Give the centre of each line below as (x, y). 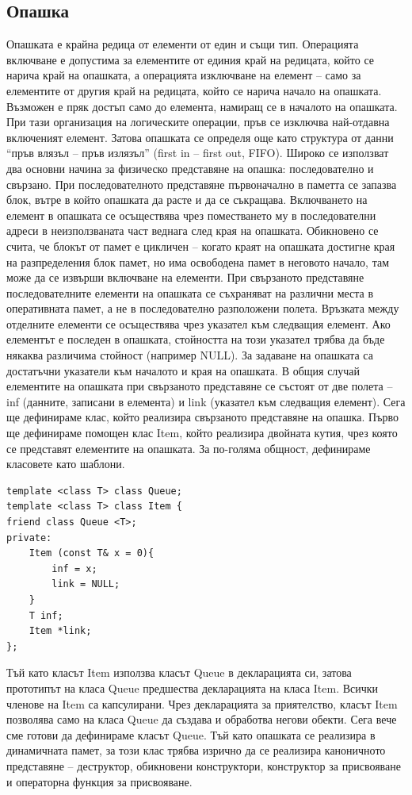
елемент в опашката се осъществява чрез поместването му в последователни (191, 215)
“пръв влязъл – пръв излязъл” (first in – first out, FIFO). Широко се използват (198, 153)
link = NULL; (86, 584)
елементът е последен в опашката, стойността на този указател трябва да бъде (196, 339)
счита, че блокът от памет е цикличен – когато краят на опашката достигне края (201, 246)
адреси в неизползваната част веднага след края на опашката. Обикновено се (193, 230)
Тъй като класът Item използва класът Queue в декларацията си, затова (179, 672)
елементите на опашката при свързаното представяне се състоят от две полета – (200, 386)
